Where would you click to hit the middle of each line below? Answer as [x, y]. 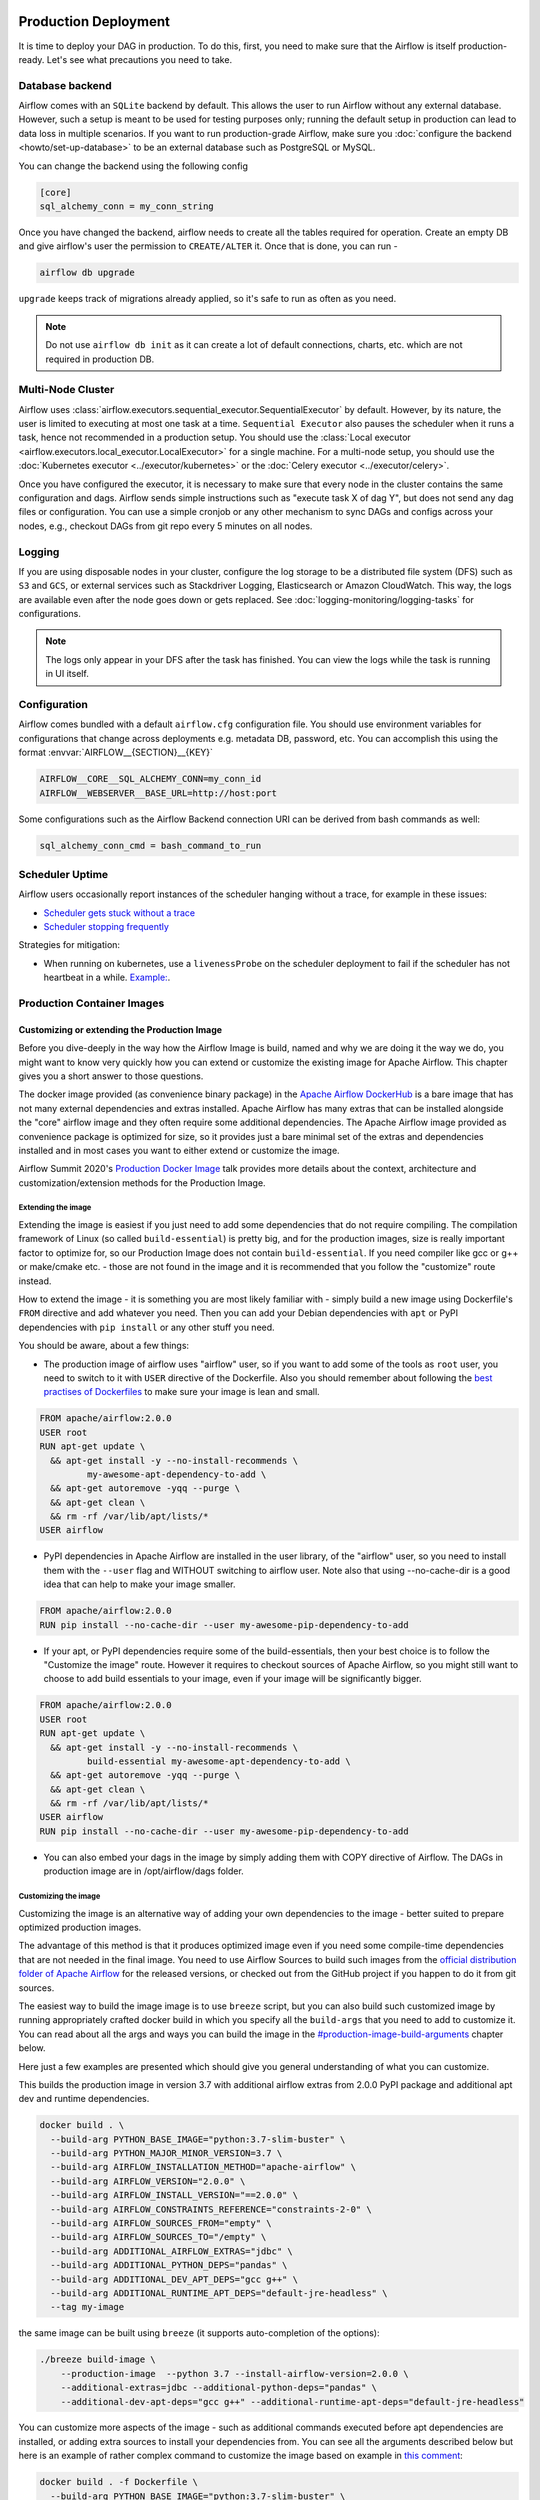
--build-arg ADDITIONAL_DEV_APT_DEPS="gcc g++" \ [174, 2279]
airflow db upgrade [87, 273]
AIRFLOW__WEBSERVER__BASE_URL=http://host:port [158, 793]
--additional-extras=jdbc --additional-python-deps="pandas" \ [219, 2388]
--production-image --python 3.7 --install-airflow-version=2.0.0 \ [234, 2373]
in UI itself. [67, 674]
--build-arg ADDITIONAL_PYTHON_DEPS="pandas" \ [169, 2265]
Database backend [65, 85]
